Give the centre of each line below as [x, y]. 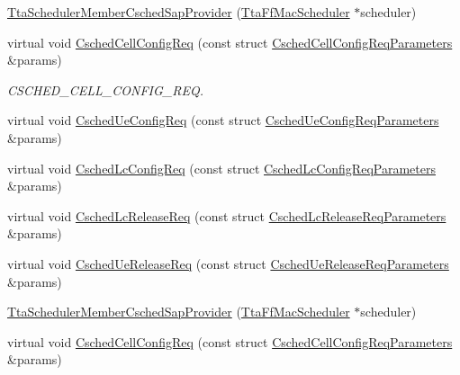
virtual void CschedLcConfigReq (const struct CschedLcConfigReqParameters [221, 168]
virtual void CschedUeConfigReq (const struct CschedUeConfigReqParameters [223, 120]
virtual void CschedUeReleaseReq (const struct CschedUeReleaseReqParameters [228, 263]
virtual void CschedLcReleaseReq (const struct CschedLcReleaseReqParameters [227, 215]
